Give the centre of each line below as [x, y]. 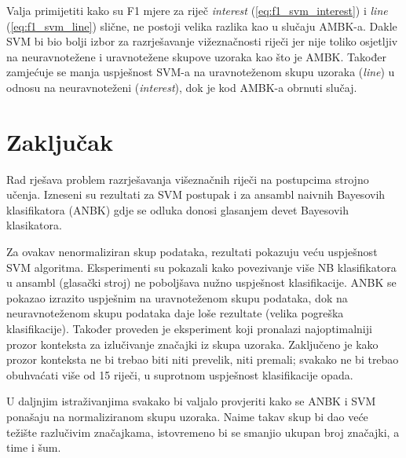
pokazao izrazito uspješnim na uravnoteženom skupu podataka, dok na [177, 297]
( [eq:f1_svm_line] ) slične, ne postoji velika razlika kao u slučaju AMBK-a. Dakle [202, 26]
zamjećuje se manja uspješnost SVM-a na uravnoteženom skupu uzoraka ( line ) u [201, 72]
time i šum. [34, 447]
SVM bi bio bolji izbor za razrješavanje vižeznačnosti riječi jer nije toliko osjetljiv [202, 41]
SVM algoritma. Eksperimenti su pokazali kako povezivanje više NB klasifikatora [201, 267]
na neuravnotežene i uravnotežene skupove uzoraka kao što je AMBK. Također [196, 56]
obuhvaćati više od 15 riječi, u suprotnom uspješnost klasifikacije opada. [180, 374]
